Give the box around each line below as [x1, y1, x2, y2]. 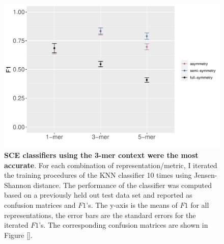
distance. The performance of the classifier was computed [33, 179, 212, 190]
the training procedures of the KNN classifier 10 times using [4, 170, 192, 180]
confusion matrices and [4, 199, 76, 210]
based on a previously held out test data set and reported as [4, 189, 192, 200]
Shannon [4, 179, 31, 190]
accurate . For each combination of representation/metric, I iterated [4, 159, 217, 170]
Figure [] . [4, 229, 33, 240]
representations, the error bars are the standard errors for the [4, 209, 196, 220]
